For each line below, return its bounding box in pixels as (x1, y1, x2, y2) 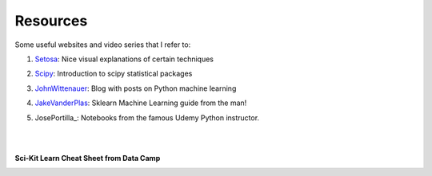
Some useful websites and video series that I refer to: (14, 40, 191, 49)
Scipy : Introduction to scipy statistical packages (34, 68, 193, 79)
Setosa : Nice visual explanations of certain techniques (34, 54, 214, 64)
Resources (14, 12, 88, 29)
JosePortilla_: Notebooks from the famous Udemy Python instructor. (34, 112, 260, 123)
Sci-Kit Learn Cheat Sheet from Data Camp (14, 153, 161, 162)
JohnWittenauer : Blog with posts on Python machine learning (34, 84, 237, 93)
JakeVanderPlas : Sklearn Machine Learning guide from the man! (34, 98, 247, 108)
